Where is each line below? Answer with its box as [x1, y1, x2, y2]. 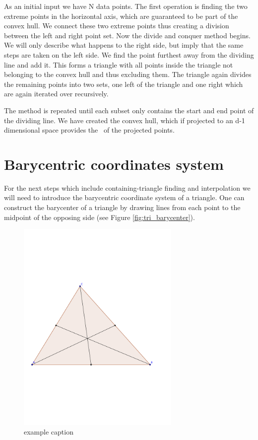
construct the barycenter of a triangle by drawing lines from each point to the [4, 202, 241, 213]
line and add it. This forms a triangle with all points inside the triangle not [4, 59, 233, 70]
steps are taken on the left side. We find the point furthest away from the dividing [4, 49, 254, 60]
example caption [24, 427, 73, 437]
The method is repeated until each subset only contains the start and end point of [4, 105, 254, 115]
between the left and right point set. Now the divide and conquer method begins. [4, 30, 251, 40]
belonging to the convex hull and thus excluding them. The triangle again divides [4, 69, 252, 79]
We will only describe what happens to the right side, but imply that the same [4, 40, 244, 50]
